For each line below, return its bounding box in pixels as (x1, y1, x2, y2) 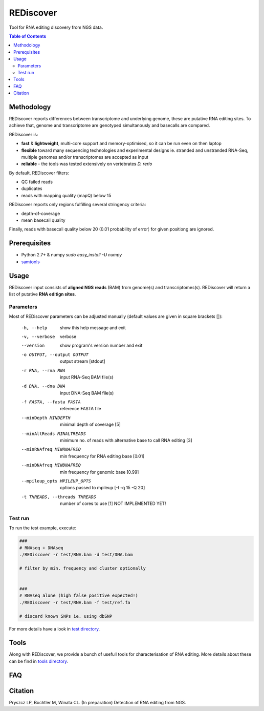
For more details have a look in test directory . (9, 626, 100, 632)
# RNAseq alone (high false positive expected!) (19, 593, 138, 598)
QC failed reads (21, 179, 53, 185)
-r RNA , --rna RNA (21, 368, 66, 373)
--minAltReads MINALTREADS (21, 431, 86, 437)
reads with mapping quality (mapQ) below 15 (21, 192, 111, 198)
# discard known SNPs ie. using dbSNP (19, 613, 112, 619)
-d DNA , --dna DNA (21, 383, 66, 389)
